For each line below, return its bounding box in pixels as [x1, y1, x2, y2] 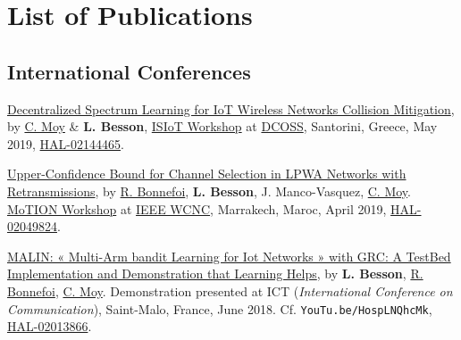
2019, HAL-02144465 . [7, 134, 124, 153]
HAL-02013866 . [7, 317, 92, 336]
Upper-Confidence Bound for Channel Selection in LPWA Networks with [7, 164, 407, 183]
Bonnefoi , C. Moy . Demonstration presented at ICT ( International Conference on [7, 281, 453, 300]
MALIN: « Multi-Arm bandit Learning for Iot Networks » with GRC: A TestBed [7, 246, 451, 265]
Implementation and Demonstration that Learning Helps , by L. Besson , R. [7, 264, 423, 283]
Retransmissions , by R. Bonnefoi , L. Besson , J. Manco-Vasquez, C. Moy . [7, 181, 411, 200]
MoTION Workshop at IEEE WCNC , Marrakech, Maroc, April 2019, [7, 199, 387, 218]
